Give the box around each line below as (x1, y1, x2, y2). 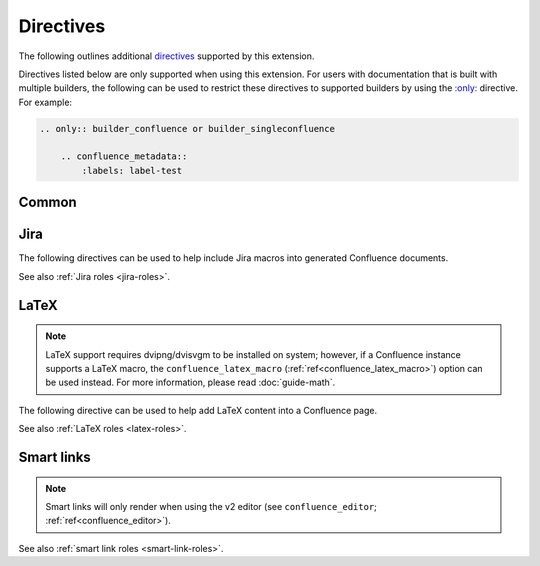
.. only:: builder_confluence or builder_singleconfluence (39, 123, 335, 134)
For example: (18, 96, 73, 108)
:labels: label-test (81, 165, 183, 176)
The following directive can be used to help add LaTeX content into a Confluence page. (18, 404, 378, 416)
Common (18, 194, 77, 211)
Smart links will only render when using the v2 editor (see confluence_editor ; (45, 500, 377, 512)
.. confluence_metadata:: (60, 151, 188, 162)
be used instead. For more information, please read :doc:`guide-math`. (45, 376, 336, 389)
